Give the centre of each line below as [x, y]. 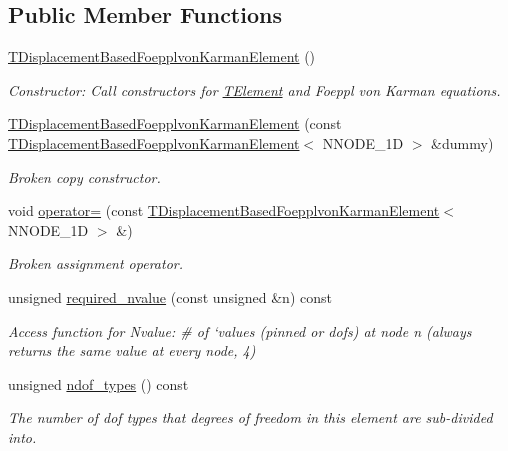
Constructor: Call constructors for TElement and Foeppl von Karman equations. [254, 89]
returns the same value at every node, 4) [132, 350]
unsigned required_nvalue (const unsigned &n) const [170, 296]
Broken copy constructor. [84, 176]
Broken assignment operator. [95, 263]
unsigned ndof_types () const [98, 383]
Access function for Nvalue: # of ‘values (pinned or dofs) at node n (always [240, 330]
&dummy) [462, 142]
